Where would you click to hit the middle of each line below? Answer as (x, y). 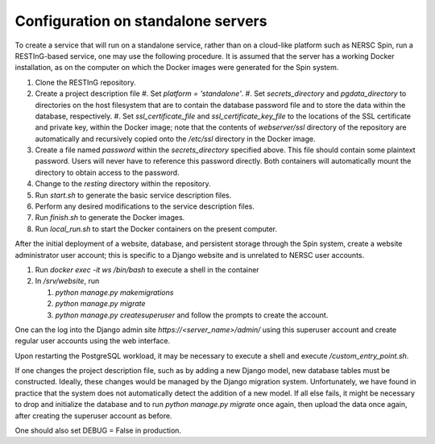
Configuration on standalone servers (141, 21)
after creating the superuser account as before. (93, 416)
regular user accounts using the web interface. (93, 341)
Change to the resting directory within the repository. (123, 184)
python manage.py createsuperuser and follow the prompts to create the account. (192, 315)
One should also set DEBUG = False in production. (98, 430)
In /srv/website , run (67, 281)
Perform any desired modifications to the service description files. (145, 206)
